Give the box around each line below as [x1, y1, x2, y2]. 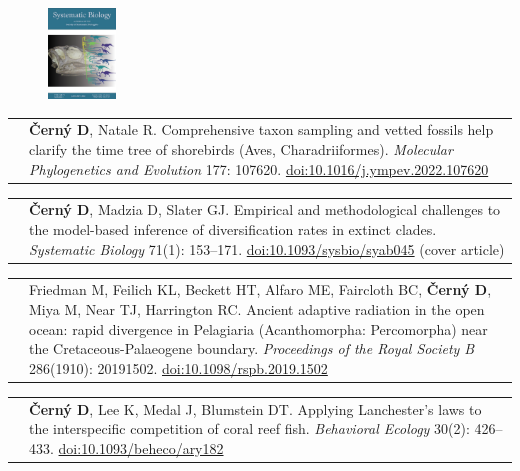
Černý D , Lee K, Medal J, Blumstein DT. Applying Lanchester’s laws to [29, 398, 482, 419]
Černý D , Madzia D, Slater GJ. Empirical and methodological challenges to [29, 199, 501, 220]
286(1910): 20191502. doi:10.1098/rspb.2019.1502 [29, 357, 328, 378]
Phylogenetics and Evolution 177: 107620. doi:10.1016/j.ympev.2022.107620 [29, 158, 489, 179]
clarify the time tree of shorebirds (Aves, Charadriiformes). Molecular [29, 138, 453, 159]
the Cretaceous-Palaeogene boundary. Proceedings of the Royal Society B [29, 338, 475, 359]
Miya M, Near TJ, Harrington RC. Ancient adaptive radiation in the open [29, 299, 485, 320]
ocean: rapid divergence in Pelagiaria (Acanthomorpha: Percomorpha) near [29, 318, 488, 339]
